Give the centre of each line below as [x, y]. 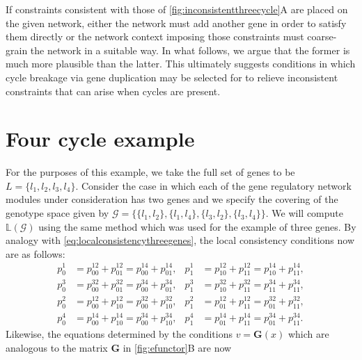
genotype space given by [57, 213]
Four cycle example [100, 139]
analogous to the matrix [57, 347]
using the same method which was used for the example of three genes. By [197, 226]
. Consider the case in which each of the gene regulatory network [213, 185]
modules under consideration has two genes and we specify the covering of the [172, 199]
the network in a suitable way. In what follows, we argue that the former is [190, 50]
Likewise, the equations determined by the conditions [119, 334]
